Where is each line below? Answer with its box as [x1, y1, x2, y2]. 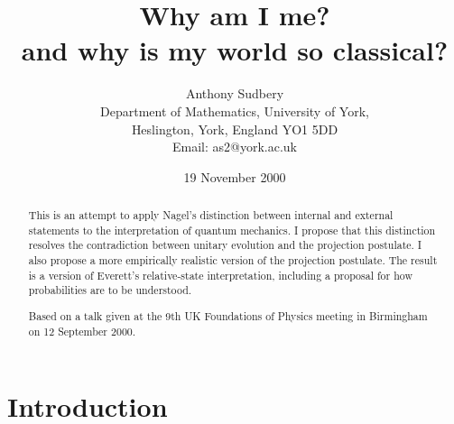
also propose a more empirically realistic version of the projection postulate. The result [28, 253, 438, 268]
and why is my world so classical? [21, 32, 449, 69]
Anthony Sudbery [185, 84, 284, 103]
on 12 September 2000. [28, 323, 136, 338]
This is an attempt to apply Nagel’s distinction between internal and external [28, 207, 394, 223]
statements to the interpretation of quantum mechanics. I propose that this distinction [28, 222, 436, 237]
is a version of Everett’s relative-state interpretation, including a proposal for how [28, 267, 412, 282]
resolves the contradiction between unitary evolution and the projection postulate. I [28, 237, 422, 253]
